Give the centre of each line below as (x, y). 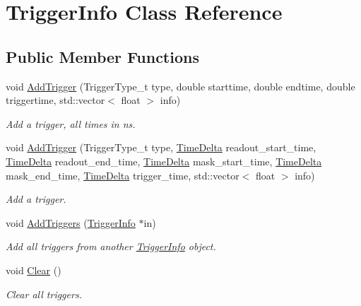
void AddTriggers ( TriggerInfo (71, 222)
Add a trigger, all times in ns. (71, 123)
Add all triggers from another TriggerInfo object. (111, 246)
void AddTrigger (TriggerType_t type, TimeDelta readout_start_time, (161, 147)
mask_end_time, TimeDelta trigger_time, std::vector (123, 175)
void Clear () (34, 270)
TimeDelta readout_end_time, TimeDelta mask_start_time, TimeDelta (164, 161)
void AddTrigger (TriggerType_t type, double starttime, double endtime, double (180, 86)
